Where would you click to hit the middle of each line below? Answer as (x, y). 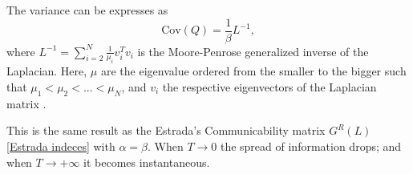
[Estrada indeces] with (61, 146)
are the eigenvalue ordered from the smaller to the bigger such (253, 71)
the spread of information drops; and (311, 146)
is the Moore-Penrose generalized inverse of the (253, 51)
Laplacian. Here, (47, 71)
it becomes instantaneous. (147, 162)
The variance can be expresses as (87, 10)
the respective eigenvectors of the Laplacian (269, 87)
